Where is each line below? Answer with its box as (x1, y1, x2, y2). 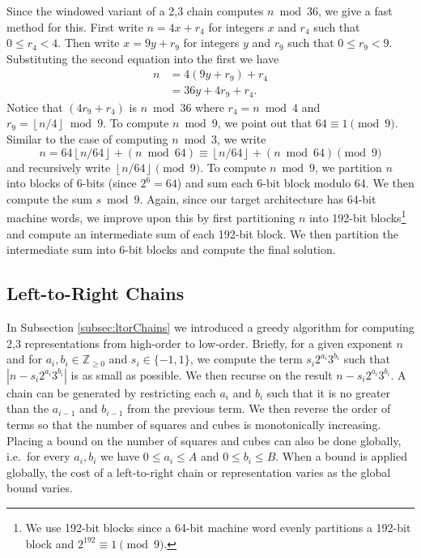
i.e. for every (6, 448, 70, 465)
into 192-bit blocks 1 (308, 207, 406, 226)
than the (6, 400, 49, 417)
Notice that (6, 98, 63, 115)
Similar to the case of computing (6, 131, 168, 148)
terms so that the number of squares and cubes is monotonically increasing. (6, 416, 381, 433)
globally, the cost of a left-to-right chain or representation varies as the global (6, 463, 391, 480)
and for (6, 350, 43, 367)
